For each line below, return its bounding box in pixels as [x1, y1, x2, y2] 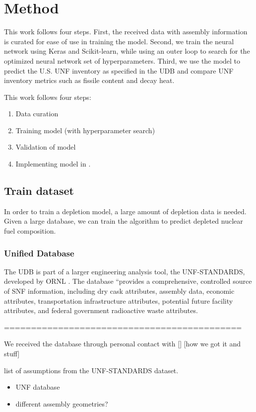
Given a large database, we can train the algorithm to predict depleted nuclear [4, 216, 243, 226]
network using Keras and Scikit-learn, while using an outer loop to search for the [4, 46, 250, 56]
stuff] [4, 348, 20, 359]
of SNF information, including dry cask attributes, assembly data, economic [4, 286, 235, 296]
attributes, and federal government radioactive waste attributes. [4, 305, 198, 316]
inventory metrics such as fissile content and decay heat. [4, 75, 175, 85]
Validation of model [15, 142, 76, 152]
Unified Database [4, 247, 74, 259]
